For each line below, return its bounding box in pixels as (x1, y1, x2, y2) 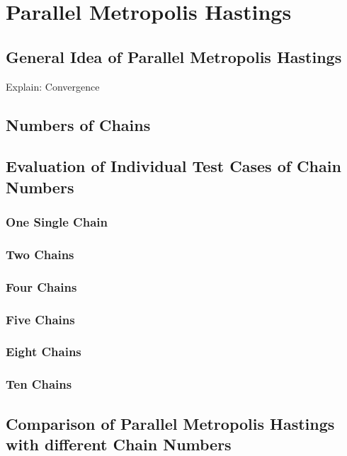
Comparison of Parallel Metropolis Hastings (6, 412, 335, 434)
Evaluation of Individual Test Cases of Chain (6, 155, 341, 177)
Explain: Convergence (6, 79, 100, 93)
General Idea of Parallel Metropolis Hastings (6, 45, 342, 67)
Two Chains (6, 245, 74, 263)
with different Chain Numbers (6, 433, 232, 455)
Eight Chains (6, 343, 81, 360)
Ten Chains (6, 375, 72, 393)
